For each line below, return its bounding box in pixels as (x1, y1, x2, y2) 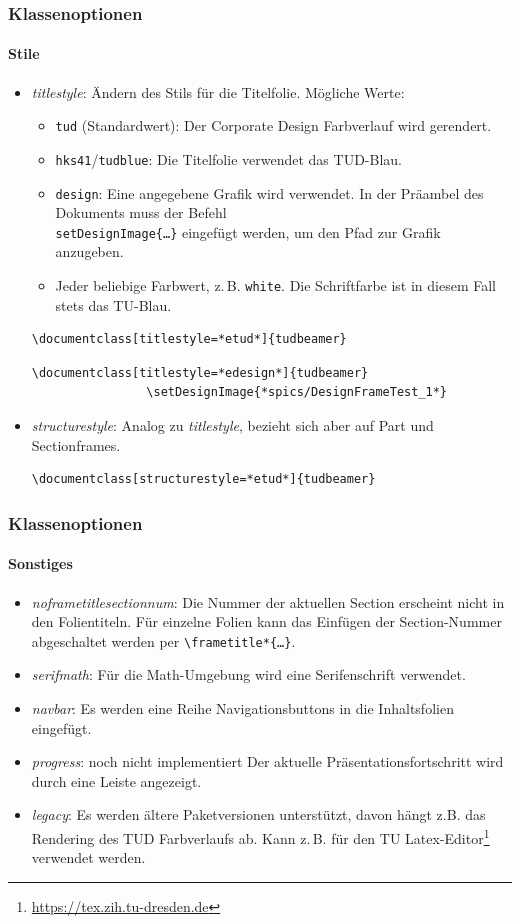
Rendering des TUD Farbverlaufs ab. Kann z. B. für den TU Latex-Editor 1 (31, 824, 490, 848)
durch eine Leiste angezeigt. (31, 770, 202, 791)
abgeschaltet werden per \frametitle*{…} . (31, 630, 296, 651)
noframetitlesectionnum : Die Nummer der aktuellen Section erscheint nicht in (31, 591, 505, 612)
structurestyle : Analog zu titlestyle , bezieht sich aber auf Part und (31, 415, 434, 436)
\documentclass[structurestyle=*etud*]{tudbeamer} (31, 472, 376, 487)
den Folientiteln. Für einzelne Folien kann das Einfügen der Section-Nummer (31, 611, 502, 632)
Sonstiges (8, 553, 73, 574)
